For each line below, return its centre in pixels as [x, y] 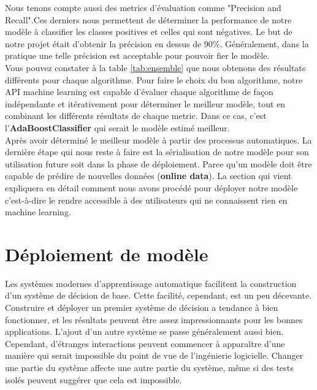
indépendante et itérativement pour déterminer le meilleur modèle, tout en [145, 103]
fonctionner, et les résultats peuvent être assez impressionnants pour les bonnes [154, 319]
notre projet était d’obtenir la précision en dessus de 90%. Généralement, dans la [157, 43]
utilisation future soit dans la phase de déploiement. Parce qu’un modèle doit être [158, 163]
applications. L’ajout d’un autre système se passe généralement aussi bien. [144, 331]
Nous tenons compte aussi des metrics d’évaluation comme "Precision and [143, 7]
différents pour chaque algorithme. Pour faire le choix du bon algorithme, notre [154, 79]
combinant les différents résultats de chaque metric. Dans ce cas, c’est [136, 116]
